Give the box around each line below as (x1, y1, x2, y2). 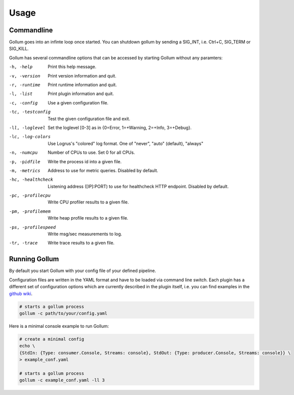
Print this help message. (48, 64, 97, 70)
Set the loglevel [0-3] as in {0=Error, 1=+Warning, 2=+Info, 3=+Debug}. (48, 124, 192, 130)
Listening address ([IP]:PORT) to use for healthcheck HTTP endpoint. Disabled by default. (48, 183, 229, 189)
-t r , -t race (9, 240, 38, 246)
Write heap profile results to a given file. (48, 215, 128, 221)
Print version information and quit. (48, 73, 117, 78)
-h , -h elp (9, 64, 33, 70)
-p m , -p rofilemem (9, 208, 51, 214)
